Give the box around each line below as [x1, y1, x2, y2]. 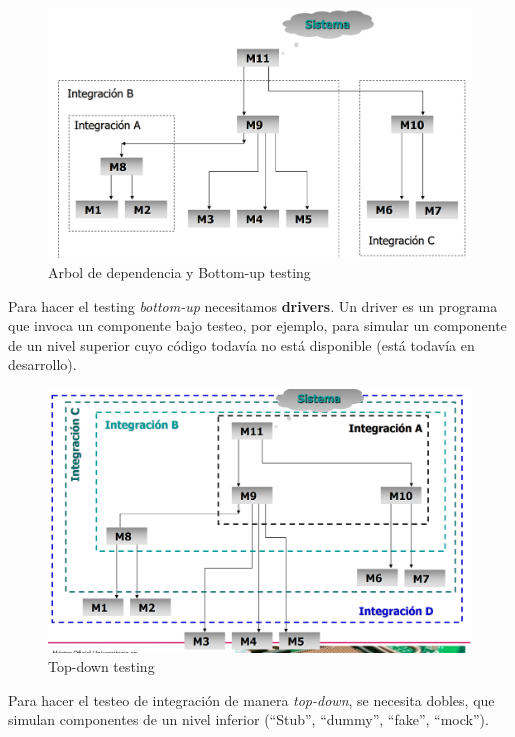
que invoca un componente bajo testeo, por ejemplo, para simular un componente [8, 315, 507, 336]
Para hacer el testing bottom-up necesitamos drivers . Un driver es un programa [8, 295, 498, 316]
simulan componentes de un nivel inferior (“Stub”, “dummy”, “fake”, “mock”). [8, 709, 489, 730]
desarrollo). [8, 354, 77, 375]
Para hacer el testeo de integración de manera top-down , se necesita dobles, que [8, 689, 495, 710]
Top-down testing [48, 656, 155, 677]
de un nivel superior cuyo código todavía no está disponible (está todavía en [8, 334, 475, 355]
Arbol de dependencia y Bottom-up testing [48, 261, 311, 282]
